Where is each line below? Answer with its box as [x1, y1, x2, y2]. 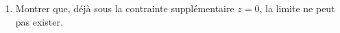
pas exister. [15, 14, 63, 28]
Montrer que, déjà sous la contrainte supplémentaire [15, 1, 234, 15]
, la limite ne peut [259, 1, 335, 15]
